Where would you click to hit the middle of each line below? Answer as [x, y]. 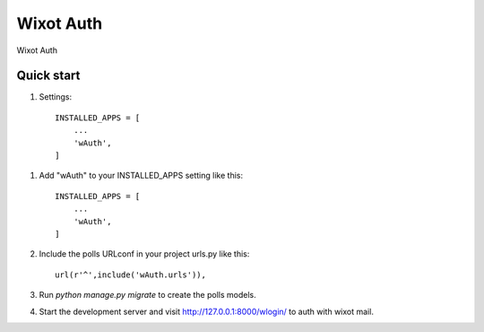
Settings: [55, 97]
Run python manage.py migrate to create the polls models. [147, 295]
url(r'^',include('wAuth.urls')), [130, 275]
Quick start [48, 76]
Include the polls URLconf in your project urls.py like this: [144, 254]
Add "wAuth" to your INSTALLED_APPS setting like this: [141, 176]
